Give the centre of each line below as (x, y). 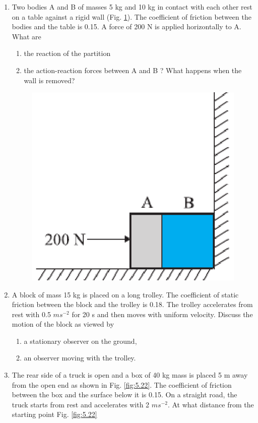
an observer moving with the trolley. (80, 358)
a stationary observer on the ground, (80, 341)
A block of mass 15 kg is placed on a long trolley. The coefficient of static (125, 294)
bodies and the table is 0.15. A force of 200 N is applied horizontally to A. (126, 26)
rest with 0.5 (31, 314)
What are (26, 36)
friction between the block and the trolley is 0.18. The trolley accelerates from (132, 304)
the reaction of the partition (67, 53)
